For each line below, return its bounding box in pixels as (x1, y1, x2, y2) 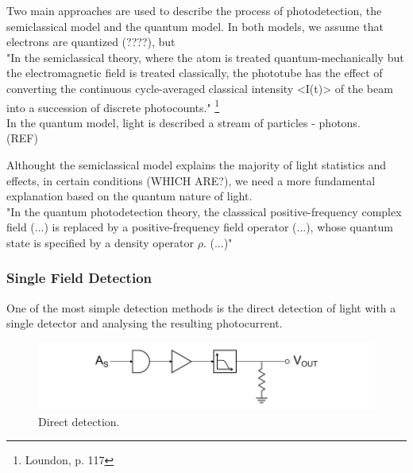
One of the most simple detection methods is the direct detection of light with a (6, 299, 396, 316)
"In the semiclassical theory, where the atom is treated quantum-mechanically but (6, 48, 404, 65)
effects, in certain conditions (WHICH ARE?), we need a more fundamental (6, 172, 376, 188)
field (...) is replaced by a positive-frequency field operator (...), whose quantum (6, 219, 393, 235)
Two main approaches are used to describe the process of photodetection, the (6, 2, 382, 18)
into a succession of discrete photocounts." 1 (6, 96, 220, 115)
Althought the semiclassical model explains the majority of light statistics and (6, 157, 387, 173)
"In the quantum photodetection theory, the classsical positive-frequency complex (6, 203, 402, 219)
